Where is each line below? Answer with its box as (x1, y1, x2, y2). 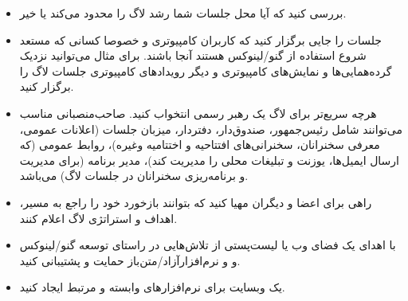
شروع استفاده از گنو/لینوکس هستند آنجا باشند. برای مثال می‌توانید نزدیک (19, 47, 367, 64)
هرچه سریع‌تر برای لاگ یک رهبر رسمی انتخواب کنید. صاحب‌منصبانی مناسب (19, 104, 377, 121)
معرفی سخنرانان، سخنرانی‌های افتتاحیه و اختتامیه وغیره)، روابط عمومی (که (19, 136, 380, 153)
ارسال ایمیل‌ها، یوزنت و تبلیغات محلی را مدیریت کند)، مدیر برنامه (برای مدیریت (19, 151, 399, 168)
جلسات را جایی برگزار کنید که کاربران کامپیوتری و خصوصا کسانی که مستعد (19, 31, 382, 48)
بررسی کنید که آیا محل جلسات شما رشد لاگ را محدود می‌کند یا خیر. (19, 5, 347, 21)
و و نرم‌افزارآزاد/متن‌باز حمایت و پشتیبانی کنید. (19, 252, 241, 268)
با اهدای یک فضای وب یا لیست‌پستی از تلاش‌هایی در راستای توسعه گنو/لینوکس (19, 236, 396, 253)
